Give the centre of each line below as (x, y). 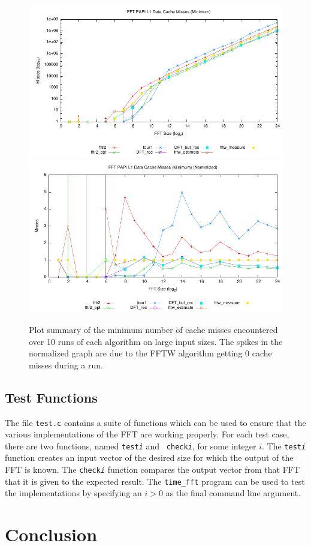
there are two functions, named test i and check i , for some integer (131, 445)
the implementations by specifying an (73, 493)
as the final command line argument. (233, 493)
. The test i (284, 445)
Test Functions (51, 397)
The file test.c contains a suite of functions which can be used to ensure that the (155, 422)
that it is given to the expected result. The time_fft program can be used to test (155, 481)
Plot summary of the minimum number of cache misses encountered (153, 329)
